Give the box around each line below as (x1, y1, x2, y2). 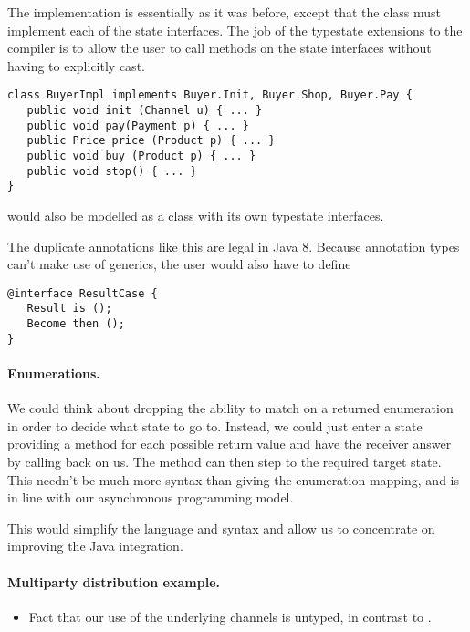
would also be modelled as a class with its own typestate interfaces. (7, 205, 384, 224)
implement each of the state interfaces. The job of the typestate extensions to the (7, 20, 463, 39)
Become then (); (26, 317, 125, 331)
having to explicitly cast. (7, 56, 145, 75)
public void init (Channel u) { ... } (26, 104, 263, 118)
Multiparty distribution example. (7, 572, 220, 591)
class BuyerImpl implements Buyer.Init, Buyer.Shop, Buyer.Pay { (7, 88, 413, 102)
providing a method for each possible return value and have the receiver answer (7, 434, 452, 453)
